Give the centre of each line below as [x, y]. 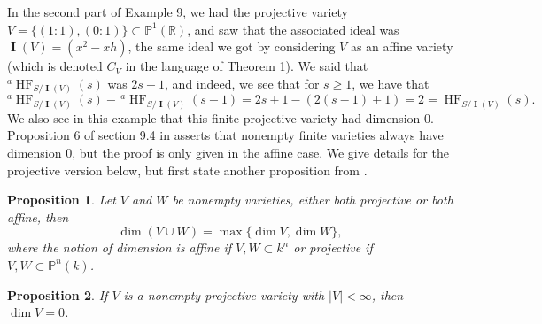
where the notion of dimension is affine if [119, 247]
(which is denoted [55, 66]
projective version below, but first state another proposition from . [187, 170]
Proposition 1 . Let [62, 200]
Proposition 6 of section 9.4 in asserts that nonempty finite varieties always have [225, 135]
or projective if [333, 247]
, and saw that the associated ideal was [293, 29]
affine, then [38, 216]
